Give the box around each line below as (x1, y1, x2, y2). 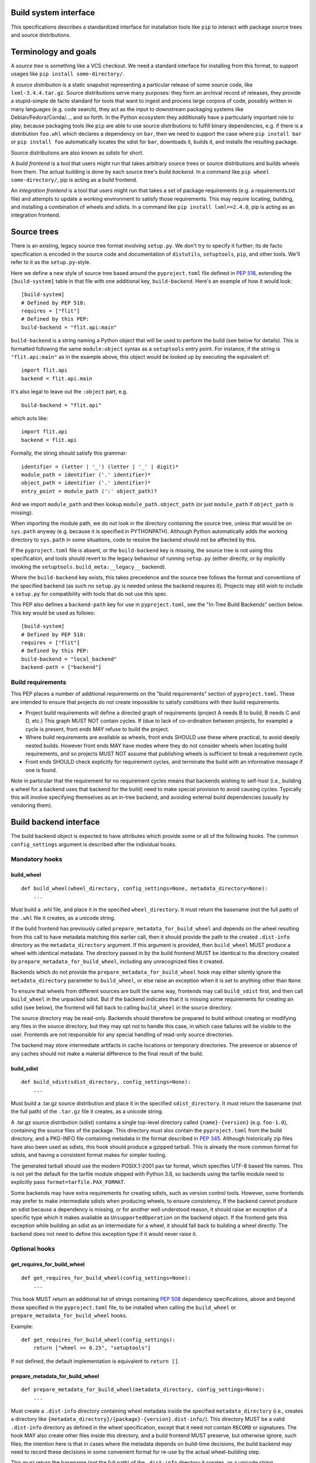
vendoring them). (11, 802, 53, 809)
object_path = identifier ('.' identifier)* (21, 480, 152, 486)
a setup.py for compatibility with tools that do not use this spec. (11, 590, 168, 597)
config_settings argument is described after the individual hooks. (11, 840, 177, 848)
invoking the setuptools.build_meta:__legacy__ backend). (11, 563, 167, 570)
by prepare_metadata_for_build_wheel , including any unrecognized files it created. (11, 957, 224, 965)
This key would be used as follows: (11, 609, 96, 616)
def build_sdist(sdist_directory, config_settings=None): (21, 1079, 191, 1086)
